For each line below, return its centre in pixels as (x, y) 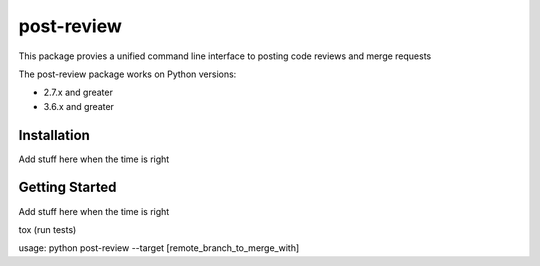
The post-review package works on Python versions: (127, 74)
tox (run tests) (47, 229)
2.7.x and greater (78, 92)
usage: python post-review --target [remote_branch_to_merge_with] (159, 248)
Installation (54, 135)
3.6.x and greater (79, 106)
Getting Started (67, 187)
